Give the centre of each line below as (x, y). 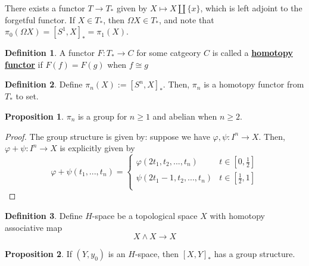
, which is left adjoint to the (251, 8)
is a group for (102, 116)
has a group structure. (255, 254)
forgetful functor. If (40, 19)
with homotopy (237, 215)
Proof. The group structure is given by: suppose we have (107, 136)
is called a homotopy (252, 53)
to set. (27, 96)
